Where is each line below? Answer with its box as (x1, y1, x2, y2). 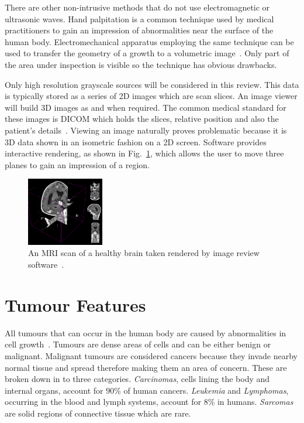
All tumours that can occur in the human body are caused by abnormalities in (5, 326, 286, 339)
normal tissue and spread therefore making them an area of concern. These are (5, 361, 287, 373)
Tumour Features (5, 292, 146, 316)
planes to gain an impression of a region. (5, 158, 150, 170)
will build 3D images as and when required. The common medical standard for (5, 101, 286, 113)
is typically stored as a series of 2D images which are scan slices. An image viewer (5, 90, 298, 102)
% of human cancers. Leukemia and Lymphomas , (114, 384, 289, 396)
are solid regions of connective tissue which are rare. (5, 407, 191, 419)
